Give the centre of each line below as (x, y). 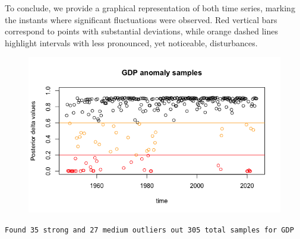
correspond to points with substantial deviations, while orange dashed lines (141, 31)
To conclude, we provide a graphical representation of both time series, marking (150, 8)
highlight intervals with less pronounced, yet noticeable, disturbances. (131, 42)
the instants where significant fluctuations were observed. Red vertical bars (141, 19)
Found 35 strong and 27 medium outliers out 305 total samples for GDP (149, 230)
